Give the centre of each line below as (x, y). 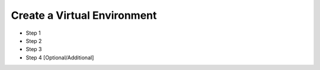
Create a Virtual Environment (84, 15)
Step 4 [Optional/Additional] (60, 57)
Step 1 (33, 33)
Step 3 (34, 49)
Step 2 (34, 41)
